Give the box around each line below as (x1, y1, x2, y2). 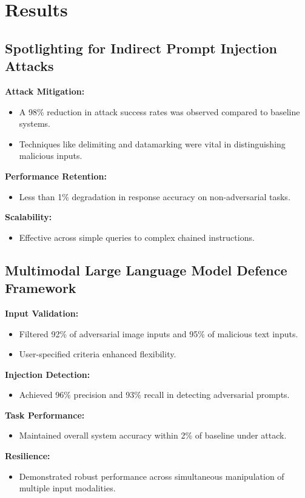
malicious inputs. (19, 149, 82, 162)
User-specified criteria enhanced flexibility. (19, 348, 176, 360)
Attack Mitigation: (5, 84, 85, 97)
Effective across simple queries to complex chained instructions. (19, 230, 255, 243)
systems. (19, 117, 50, 130)
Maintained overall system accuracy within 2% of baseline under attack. (19, 429, 287, 442)
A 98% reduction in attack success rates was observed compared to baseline (19, 105, 300, 118)
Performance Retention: (5, 169, 107, 182)
